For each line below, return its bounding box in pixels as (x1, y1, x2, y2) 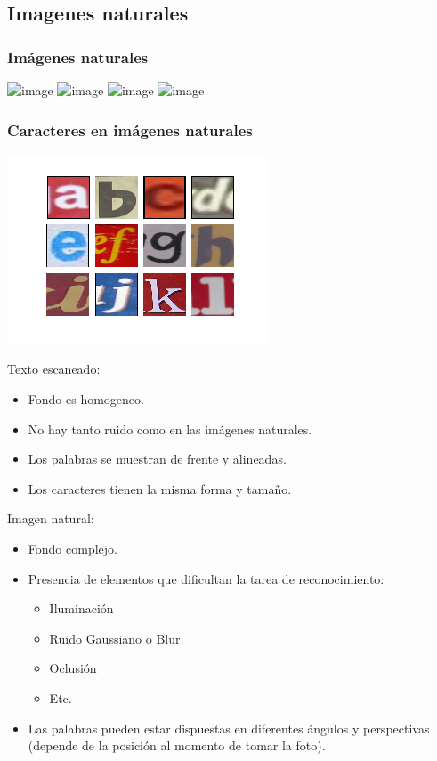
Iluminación (49, 599, 114, 618)
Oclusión (49, 659, 97, 677)
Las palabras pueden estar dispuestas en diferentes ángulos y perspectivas (28, 718, 430, 737)
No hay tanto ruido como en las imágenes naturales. (28, 419, 312, 438)
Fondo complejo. (28, 538, 117, 557)
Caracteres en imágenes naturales (7, 118, 253, 141)
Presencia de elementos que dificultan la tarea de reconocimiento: (28, 569, 384, 587)
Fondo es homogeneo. (28, 390, 144, 408)
